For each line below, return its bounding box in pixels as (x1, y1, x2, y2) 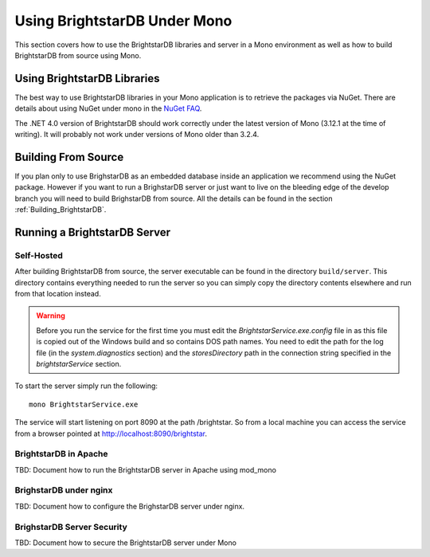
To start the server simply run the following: (14, 381, 158, 390)
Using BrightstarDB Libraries (14, 72, 160, 85)
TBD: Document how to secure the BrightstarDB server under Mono (14, 538, 236, 547)
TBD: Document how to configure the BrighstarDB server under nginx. (14, 501, 245, 511)
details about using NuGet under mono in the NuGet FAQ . (14, 104, 202, 113)
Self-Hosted (14, 249, 64, 261)
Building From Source (14, 150, 124, 163)
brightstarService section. (36, 359, 122, 368)
